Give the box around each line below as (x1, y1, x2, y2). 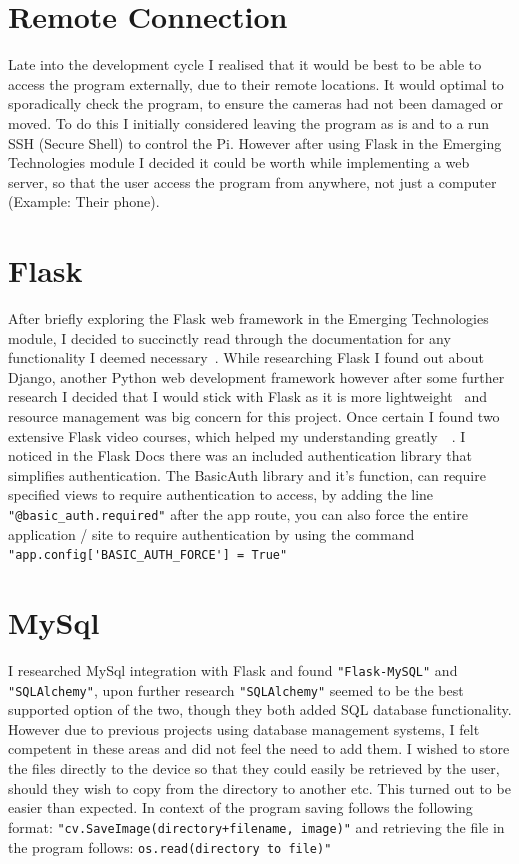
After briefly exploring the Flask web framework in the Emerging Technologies (8, 308, 489, 328)
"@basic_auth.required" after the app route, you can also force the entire (8, 503, 468, 524)
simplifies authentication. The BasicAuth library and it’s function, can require (8, 464, 486, 485)
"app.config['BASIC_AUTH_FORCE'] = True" (8, 548, 288, 563)
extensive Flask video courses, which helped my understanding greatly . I (8, 425, 466, 446)
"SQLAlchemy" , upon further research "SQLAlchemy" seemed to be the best (8, 679, 464, 700)
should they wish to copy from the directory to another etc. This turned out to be (8, 777, 511, 798)
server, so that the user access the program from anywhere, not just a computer (8, 171, 497, 192)
